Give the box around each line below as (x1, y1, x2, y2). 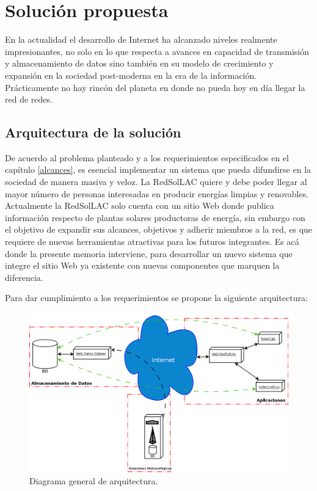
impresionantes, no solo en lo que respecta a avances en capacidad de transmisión (5, 45, 309, 57)
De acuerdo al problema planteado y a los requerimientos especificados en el (5, 151, 289, 164)
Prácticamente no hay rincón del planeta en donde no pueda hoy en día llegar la (5, 81, 305, 93)
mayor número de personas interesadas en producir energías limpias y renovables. (5, 187, 309, 200)
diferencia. (5, 271, 43, 283)
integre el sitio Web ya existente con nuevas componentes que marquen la (5, 259, 280, 272)
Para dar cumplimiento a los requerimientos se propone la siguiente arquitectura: (5, 291, 308, 304)
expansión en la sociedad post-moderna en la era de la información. (5, 68, 257, 81)
